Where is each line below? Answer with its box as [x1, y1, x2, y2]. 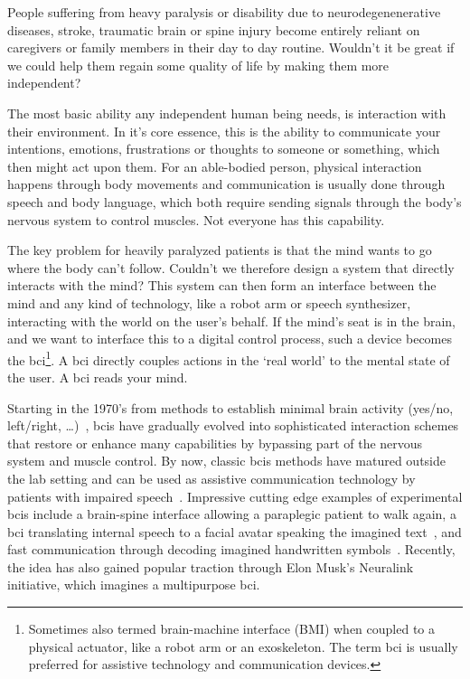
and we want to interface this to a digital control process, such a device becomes [7, 329, 452, 348]
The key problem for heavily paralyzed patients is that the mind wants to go [7, 240, 432, 259]
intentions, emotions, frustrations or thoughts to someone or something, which [7, 139, 440, 158]
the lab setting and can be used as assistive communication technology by [7, 468, 416, 487]
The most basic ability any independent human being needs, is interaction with [7, 103, 446, 122]
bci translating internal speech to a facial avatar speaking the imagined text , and [7, 522, 462, 541]
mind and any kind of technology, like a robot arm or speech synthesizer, [7, 293, 411, 312]
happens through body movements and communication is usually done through [7, 174, 446, 193]
